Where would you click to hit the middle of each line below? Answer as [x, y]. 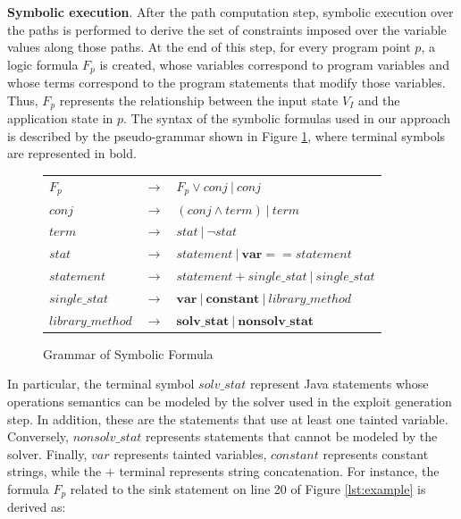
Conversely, [38, 436]
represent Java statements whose [339, 384]
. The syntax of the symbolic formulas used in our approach [287, 118]
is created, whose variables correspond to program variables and [274, 64]
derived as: [37, 507]
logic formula [43, 64]
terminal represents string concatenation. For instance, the [279, 471]
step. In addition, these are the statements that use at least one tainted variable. [228, 419]
